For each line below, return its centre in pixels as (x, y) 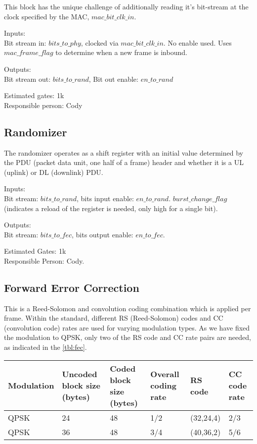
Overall (165, 374)
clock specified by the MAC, (47, 16)
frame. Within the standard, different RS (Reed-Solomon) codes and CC (114, 318)
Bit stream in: (25, 42)
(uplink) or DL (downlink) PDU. (54, 172)
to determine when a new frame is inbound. (121, 52)
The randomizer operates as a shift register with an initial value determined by (124, 152)
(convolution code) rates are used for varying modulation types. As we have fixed (127, 327)
